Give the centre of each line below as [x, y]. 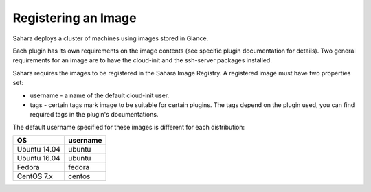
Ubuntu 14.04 [39, 149]
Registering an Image [75, 18]
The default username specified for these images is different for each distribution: [129, 127]
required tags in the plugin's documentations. [94, 115]
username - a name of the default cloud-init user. [100, 95]
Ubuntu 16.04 [39, 158]
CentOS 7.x [35, 176]
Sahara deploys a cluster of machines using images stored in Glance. [111, 38]
